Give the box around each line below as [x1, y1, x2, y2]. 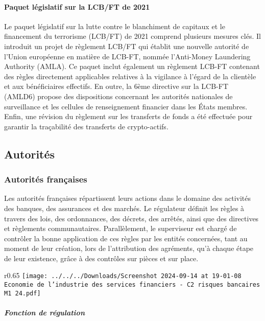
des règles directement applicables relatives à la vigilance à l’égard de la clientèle [4, 71, 256, 81]
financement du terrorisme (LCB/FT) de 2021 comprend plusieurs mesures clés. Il [4, 31, 261, 41]
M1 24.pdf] [4, 289, 41, 297]
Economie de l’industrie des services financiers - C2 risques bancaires [4, 281, 260, 289]
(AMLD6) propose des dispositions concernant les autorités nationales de [4, 90, 233, 101]
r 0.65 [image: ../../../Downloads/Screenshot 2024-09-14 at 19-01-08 [4, 270, 242, 281]
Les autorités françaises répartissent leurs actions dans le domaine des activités [4, 193, 251, 203]
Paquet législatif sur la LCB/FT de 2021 [4, 1, 150, 12]
